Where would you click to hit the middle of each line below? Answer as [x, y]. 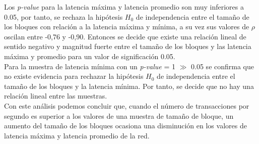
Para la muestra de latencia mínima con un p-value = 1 [90, 66]
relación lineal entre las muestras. [56, 96]
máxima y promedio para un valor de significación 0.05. [90, 56]
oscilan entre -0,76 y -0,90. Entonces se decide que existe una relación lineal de [125, 36]
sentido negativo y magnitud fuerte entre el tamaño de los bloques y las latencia [128, 46]
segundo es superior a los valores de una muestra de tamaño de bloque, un [119, 115]
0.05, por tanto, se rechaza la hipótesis [63, 16]
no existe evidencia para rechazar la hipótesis [74, 76]
